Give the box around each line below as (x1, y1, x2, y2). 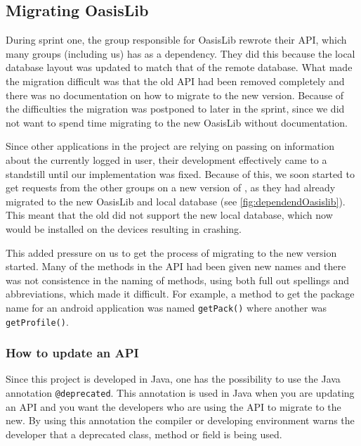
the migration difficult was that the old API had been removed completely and (6, 73, 345, 88)
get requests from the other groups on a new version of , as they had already (6, 180, 336, 195)
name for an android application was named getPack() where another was (6, 300, 327, 314)
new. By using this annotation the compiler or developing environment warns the (6, 413, 355, 428)
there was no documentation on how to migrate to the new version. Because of (6, 87, 344, 102)
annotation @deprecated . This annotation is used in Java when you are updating (6, 386, 355, 400)
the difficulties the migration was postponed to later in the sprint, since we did (6, 101, 345, 116)
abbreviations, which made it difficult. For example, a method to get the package (6, 286, 355, 301)
